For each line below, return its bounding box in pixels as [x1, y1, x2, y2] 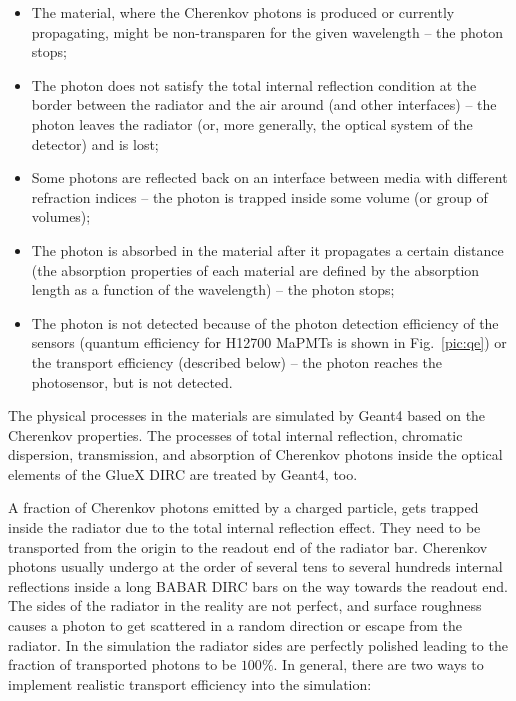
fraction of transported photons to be [8, 654, 237, 675]
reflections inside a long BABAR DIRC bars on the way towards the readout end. [8, 575, 508, 596]
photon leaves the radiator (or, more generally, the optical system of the [31, 113, 473, 134]
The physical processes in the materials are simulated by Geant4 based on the [8, 405, 486, 426]
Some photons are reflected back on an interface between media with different [31, 167, 508, 188]
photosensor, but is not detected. [31, 371, 233, 392]
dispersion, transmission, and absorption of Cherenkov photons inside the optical [8, 444, 503, 465]
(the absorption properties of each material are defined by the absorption [31, 259, 480, 280]
